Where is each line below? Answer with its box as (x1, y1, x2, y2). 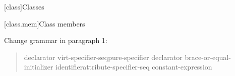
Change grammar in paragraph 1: (4, 35, 107, 45)
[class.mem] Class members (4, 18, 85, 28)
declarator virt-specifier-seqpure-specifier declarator (24, 51, 183, 62)
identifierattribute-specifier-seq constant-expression (55, 61, 212, 72)
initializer (24, 61, 53, 72)
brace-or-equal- (185, 51, 231, 62)
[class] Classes (4, 1, 44, 11)
